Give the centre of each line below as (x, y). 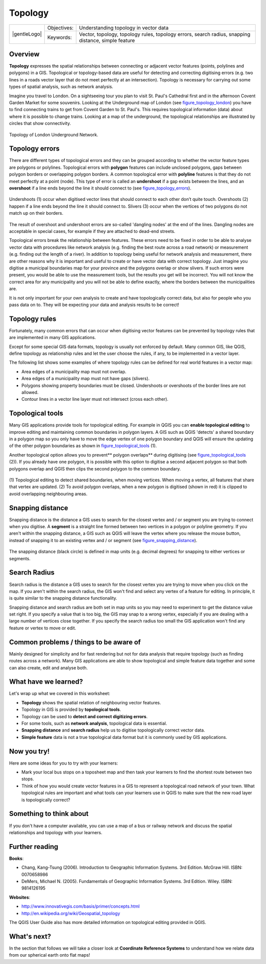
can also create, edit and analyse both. (49, 668)
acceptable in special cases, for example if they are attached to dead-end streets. (92, 231)
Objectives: (60, 28)
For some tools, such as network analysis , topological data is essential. (94, 724)
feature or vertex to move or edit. (43, 628)
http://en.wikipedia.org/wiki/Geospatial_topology (71, 913)
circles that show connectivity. (40, 123)
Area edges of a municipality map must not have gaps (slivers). (85, 379)
